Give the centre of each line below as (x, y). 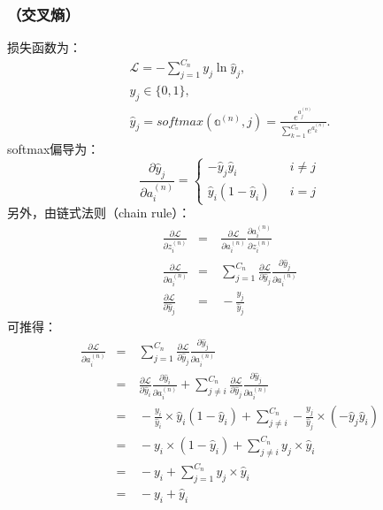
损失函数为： (44, 47)
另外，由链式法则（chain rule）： (99, 213)
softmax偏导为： (54, 149)
